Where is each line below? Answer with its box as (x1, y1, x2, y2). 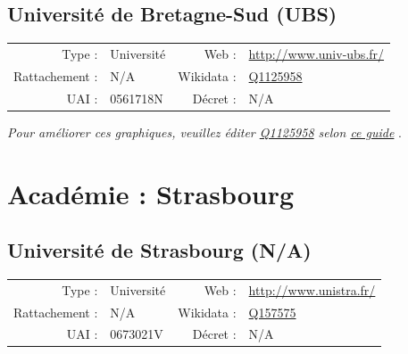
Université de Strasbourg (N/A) (7, 236, 312, 264)
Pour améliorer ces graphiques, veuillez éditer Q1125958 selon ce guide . (7, 122, 402, 141)
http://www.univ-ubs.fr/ (248, 44, 385, 62)
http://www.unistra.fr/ (248, 280, 376, 299)
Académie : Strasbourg (7, 175, 295, 211)
